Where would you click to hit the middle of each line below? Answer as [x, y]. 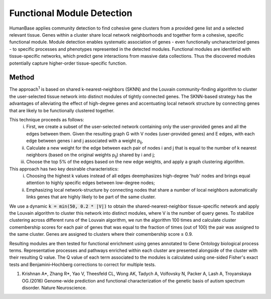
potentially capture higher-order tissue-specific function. [68, 63]
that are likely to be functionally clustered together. [62, 110]
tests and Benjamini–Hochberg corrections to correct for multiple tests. [83, 264]
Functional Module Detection [71, 13]
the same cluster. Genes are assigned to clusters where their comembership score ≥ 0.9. [101, 234]
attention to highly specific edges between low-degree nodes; [91, 183]
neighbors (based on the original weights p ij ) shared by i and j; [91, 155]
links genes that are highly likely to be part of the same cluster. [91, 197]
